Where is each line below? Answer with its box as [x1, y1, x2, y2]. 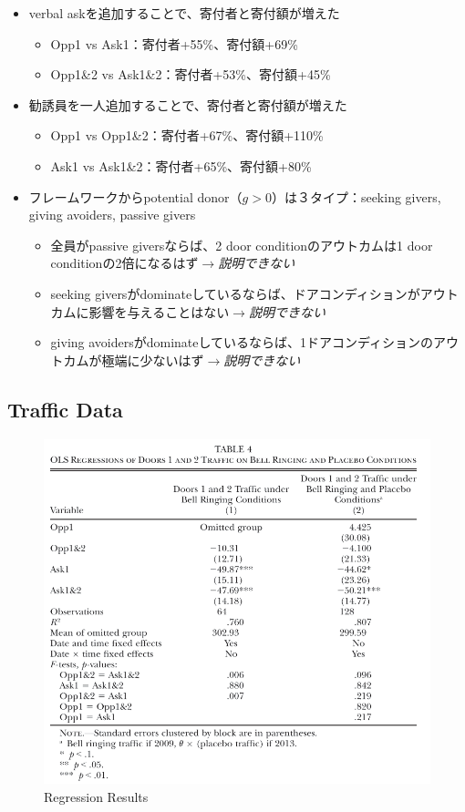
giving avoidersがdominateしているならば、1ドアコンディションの [50, 333, 434, 352]
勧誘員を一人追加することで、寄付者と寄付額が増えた [28, 95, 347, 114]
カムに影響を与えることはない [50, 302, 230, 321]
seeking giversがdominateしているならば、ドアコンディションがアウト [50, 283, 459, 303]
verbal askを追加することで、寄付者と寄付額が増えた [28, 4, 340, 22]
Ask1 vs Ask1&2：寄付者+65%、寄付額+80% [50, 156, 312, 175]
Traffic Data [7, 395, 123, 423]
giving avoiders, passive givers [28, 205, 196, 224]
